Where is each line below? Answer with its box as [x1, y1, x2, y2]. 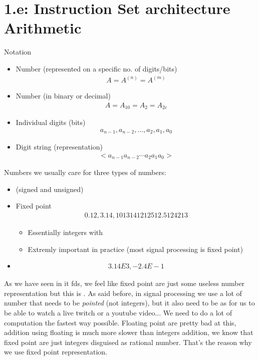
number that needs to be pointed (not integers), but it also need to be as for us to [4, 297, 255, 308]
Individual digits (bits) [16, 117, 86, 127]
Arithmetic [4, 17, 82, 38]
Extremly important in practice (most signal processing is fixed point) [28, 243, 243, 254]
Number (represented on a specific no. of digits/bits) [16, 63, 177, 73]
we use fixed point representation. [4, 346, 107, 357]
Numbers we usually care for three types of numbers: [4, 167, 166, 177]
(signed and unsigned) [16, 183, 84, 194]
